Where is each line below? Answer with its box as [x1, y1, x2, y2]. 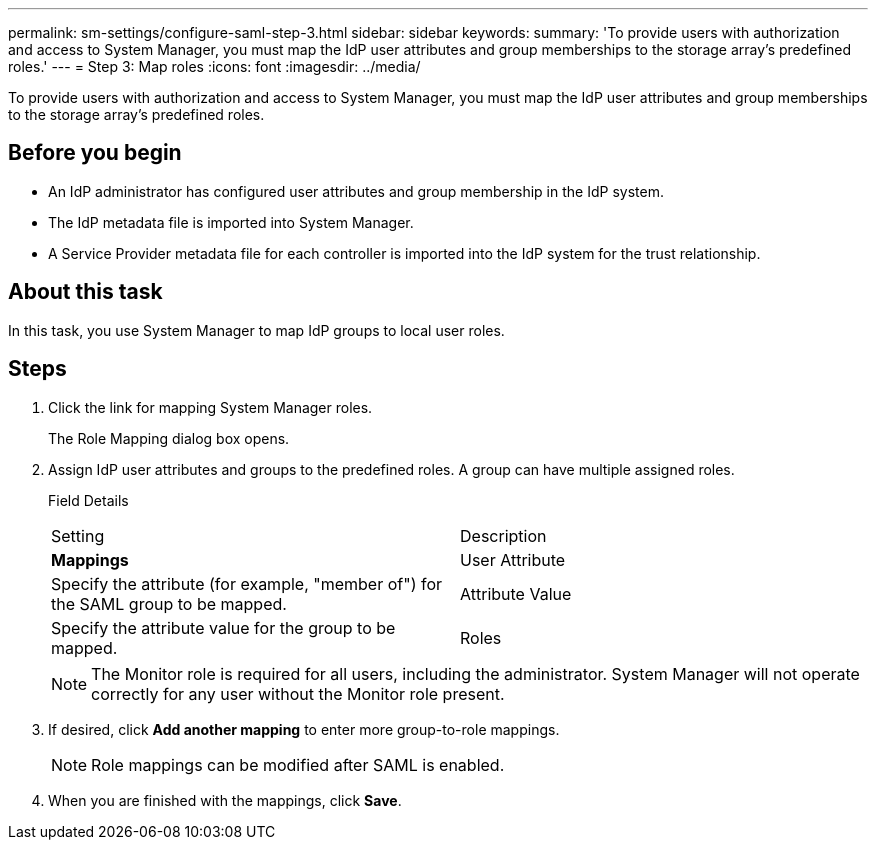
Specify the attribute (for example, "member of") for [51, 573, 443, 594]
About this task [8, 279, 163, 305]
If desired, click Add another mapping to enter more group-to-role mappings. [48, 720, 560, 738]
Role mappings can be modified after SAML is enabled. [91, 754, 505, 775]
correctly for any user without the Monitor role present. [91, 683, 505, 704]
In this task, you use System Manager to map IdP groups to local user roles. [8, 321, 505, 339]
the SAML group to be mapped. [51, 593, 287, 614]
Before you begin [8, 140, 182, 166]
